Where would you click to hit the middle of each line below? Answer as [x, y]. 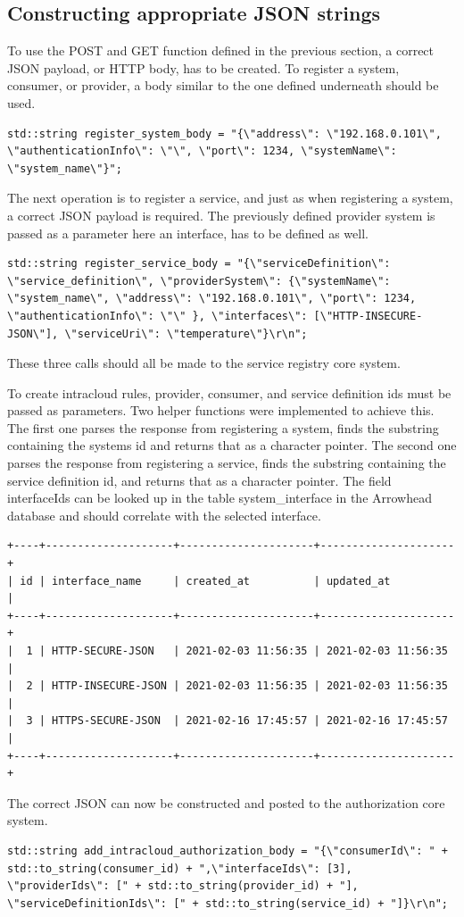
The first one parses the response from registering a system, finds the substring [223, 427]
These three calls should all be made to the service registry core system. [204, 363]
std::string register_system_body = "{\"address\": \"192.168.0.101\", [224, 133]
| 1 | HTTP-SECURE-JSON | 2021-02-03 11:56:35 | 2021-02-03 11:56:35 [228, 651]
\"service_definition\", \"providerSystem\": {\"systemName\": [199, 281]
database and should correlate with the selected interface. [164, 515]
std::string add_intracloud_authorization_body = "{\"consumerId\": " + [228, 850]
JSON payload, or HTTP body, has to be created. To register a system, [203, 67]
